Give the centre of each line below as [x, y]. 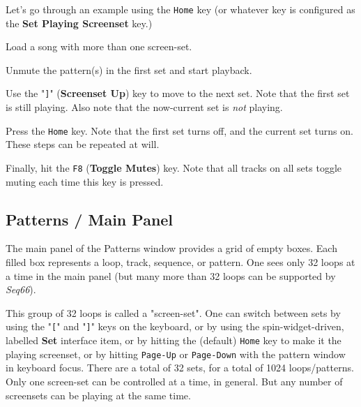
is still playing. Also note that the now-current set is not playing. [144, 107]
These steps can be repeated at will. [83, 144]
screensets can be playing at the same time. [98, 395]
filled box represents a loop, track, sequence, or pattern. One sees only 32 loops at [180, 261]
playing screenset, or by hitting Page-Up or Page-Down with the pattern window [176, 354]
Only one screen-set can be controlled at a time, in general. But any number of [174, 381]
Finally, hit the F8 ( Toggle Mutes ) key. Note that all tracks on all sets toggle [174, 167]
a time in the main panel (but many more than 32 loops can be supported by [171, 275]
